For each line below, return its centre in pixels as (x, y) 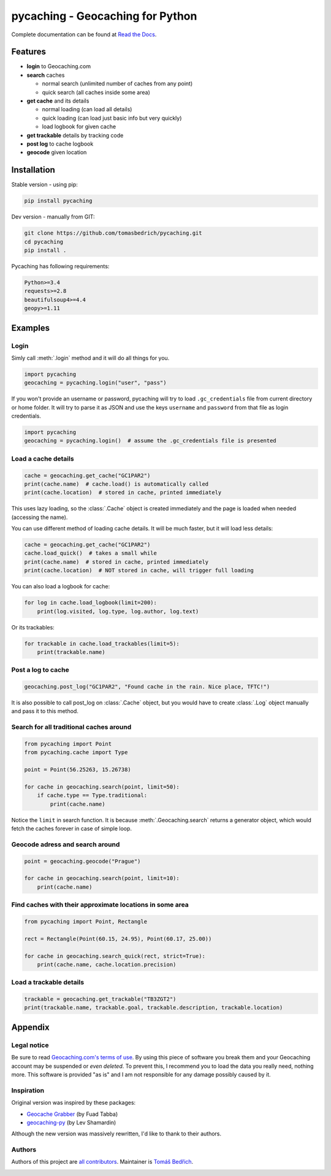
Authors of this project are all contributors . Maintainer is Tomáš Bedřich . (102, 1162)
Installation (33, 170)
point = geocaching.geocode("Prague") (82, 861)
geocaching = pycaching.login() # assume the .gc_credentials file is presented (150, 441)
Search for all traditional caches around (71, 727)
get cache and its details (58, 101)
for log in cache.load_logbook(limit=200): (91, 603)
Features (29, 52)
